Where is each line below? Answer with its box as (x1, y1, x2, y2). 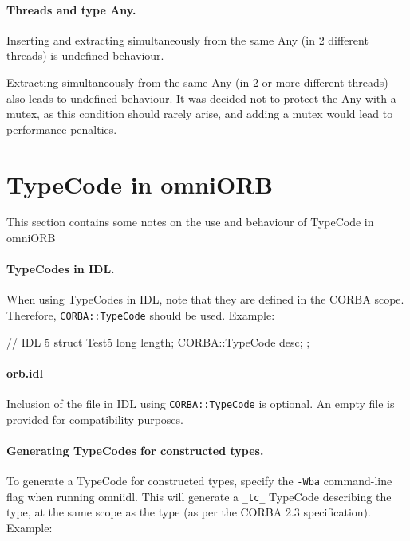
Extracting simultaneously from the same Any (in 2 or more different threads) (6, 73, 388, 90)
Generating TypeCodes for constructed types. (6, 441, 264, 458)
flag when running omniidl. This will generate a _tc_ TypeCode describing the (6, 488, 392, 504)
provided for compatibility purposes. (6, 410, 183, 427)
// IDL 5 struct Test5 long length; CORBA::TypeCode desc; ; (6, 333, 310, 350)
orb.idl (6, 364, 43, 381)
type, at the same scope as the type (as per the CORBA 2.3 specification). (6, 504, 371, 520)
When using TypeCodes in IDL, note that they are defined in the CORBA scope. (6, 291, 404, 308)
